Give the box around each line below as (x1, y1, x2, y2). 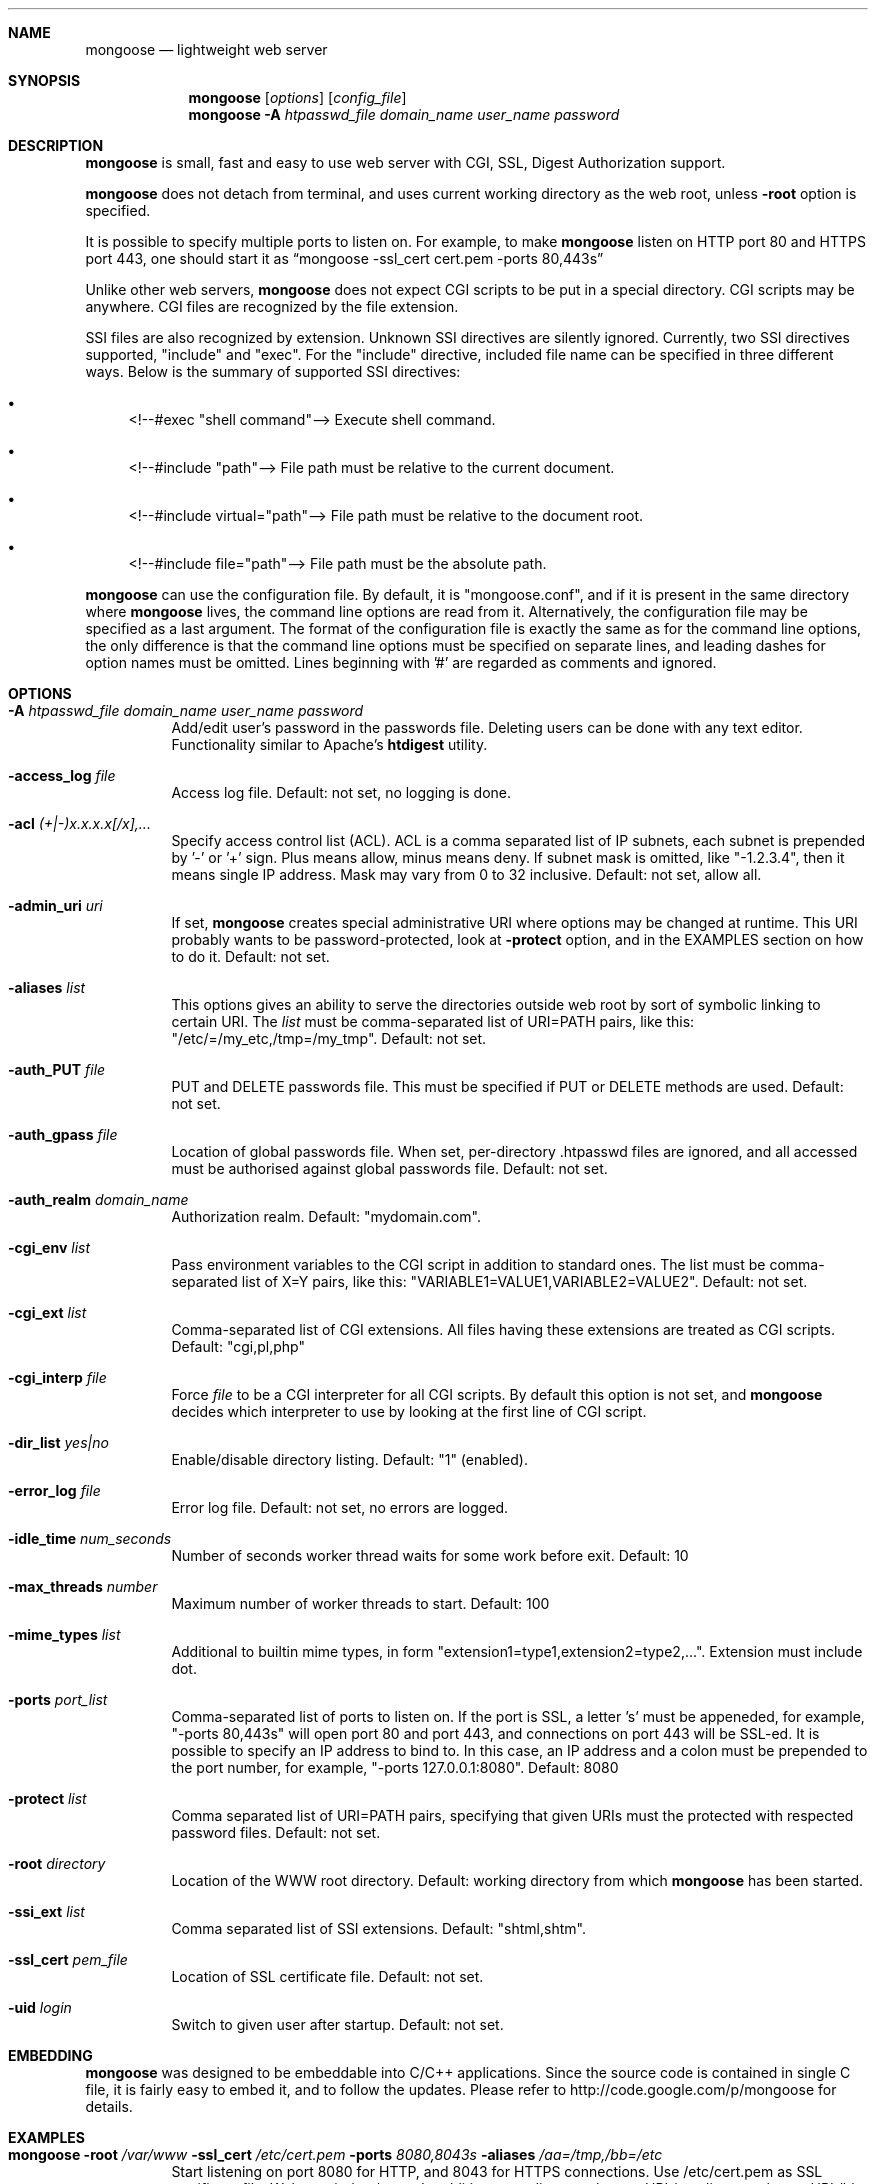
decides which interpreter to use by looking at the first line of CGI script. (171, 1403, 647, 1420)
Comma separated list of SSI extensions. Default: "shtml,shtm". (171, 1920, 586, 1937)
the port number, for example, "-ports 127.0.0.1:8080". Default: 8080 (171, 1759, 619, 1776)
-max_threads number (8, 1578, 158, 1595)
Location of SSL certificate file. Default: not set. (171, 1968, 484, 1985)
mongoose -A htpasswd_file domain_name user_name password (188, 106, 620, 123)
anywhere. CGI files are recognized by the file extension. (85, 298, 459, 315)
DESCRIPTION (8, 137, 104, 154)
